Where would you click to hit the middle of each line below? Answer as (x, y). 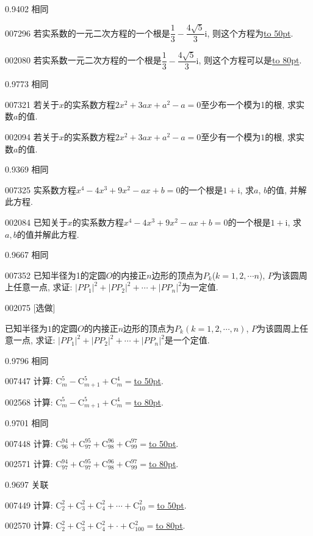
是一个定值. (187, 340)
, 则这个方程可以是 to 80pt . (250, 60)
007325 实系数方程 (41, 189)
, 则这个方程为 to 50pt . (250, 33)
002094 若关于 (32, 137)
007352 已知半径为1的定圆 (56, 275)
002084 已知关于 (36, 222)
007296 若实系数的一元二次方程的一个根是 (88, 33)
